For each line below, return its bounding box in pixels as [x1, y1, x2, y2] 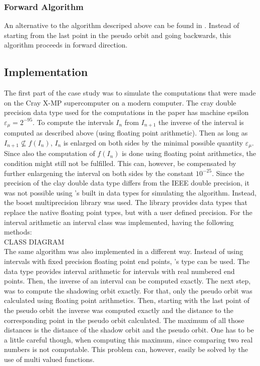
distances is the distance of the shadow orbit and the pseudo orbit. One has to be [4, 324, 254, 335]
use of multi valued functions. [4, 353, 95, 364]
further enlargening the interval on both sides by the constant [4, 167, 194, 178]
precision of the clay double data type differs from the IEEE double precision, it [4, 177, 249, 188]
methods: [4, 226, 32, 237]
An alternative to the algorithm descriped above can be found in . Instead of [4, 20, 239, 30]
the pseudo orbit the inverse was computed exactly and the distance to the [4, 304, 233, 315]
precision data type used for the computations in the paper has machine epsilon [4, 107, 249, 117]
